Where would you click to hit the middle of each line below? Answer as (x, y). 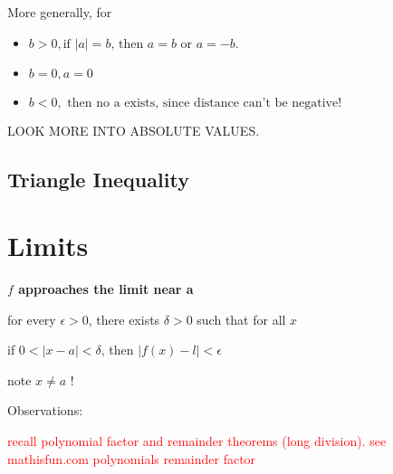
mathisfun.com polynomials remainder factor (132, 458)
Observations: (45, 410)
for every (32, 319)
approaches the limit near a (106, 289)
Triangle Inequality (98, 179)
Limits (48, 246)
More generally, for (60, 12)
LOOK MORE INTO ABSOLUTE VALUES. (134, 130)
